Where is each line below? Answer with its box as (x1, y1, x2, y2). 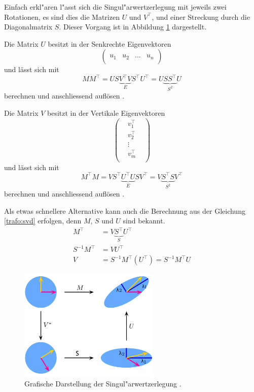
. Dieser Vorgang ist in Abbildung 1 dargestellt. (59, 21, 207, 32)
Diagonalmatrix (4, 21, 53, 32)
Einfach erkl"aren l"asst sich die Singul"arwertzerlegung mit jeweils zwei (4, 2, 227, 12)
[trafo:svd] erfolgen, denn (4, 215, 82, 226)
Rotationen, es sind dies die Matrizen (4, 11, 120, 22)
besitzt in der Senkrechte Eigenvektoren (48, 38, 171, 49)
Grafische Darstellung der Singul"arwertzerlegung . (24, 378, 182, 389)
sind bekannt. (123, 215, 165, 226)
